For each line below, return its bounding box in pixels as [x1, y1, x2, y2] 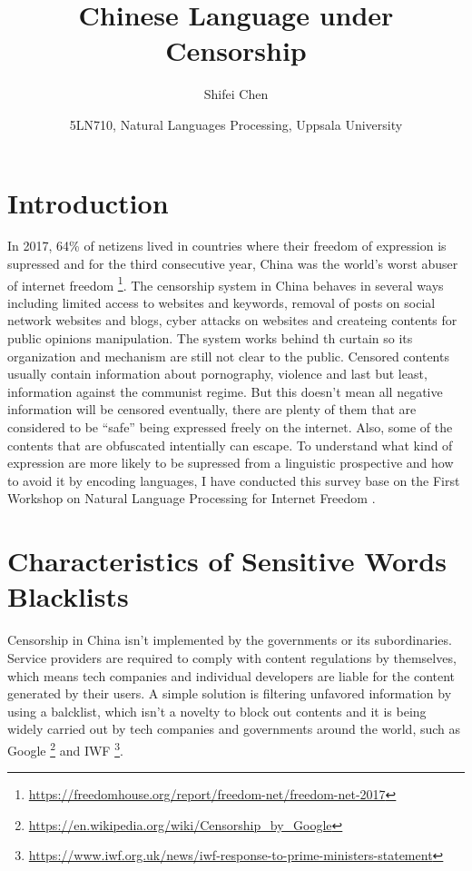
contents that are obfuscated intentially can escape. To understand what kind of [7, 435, 453, 454]
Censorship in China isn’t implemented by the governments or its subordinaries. [7, 630, 452, 649]
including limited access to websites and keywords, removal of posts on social [7, 292, 436, 312]
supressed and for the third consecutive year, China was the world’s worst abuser [7, 254, 458, 273]
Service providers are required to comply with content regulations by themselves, [7, 648, 457, 667]
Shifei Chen [203, 84, 269, 104]
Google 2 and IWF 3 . [7, 737, 123, 759]
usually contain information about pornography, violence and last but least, [7, 364, 428, 383]
